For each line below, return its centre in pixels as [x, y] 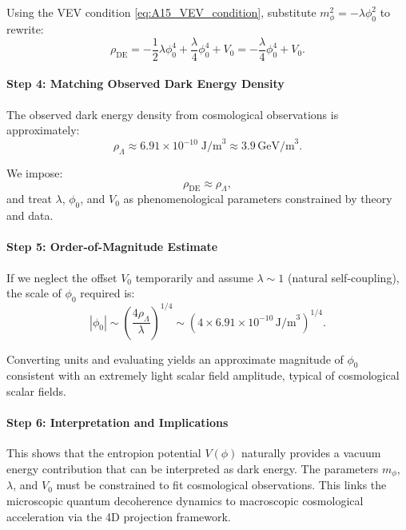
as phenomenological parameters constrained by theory [258, 199]
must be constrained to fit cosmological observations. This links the [221, 485]
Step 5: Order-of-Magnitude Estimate [112, 247]
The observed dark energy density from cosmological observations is [173, 114]
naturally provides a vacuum [311, 453]
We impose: [35, 173]
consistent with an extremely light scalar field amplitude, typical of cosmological [203, 375]
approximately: [43, 130]
